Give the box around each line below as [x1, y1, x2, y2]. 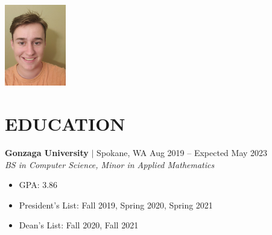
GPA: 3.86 [19, 178, 58, 191]
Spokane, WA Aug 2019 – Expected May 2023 [96, 146, 268, 159]
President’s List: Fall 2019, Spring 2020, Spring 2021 [19, 198, 213, 211]
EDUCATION [5, 111, 125, 136]
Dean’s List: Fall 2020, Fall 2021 [19, 219, 139, 231]
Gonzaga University [5, 146, 89, 159]
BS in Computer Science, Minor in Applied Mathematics [5, 158, 215, 171]
